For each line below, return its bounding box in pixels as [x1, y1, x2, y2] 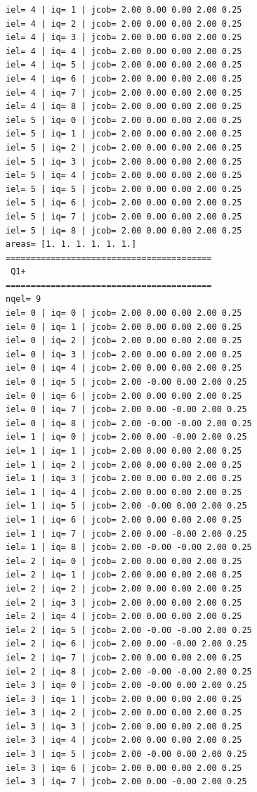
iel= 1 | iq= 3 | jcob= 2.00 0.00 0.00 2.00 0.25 [6, 473, 242, 484]
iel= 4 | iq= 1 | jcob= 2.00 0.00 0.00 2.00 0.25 [6, 5, 242, 15]
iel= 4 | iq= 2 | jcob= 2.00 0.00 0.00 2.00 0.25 [6, 18, 242, 29]
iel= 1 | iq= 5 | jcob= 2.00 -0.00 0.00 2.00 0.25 [6, 501, 247, 511]
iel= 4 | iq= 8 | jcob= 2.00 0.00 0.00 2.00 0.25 [6, 101, 242, 112]
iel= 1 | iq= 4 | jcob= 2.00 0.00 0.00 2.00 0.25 [6, 487, 242, 497]
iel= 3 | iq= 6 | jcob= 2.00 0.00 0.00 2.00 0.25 [6, 762, 242, 773]
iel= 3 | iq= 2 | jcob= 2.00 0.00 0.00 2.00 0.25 [6, 708, 242, 718]
